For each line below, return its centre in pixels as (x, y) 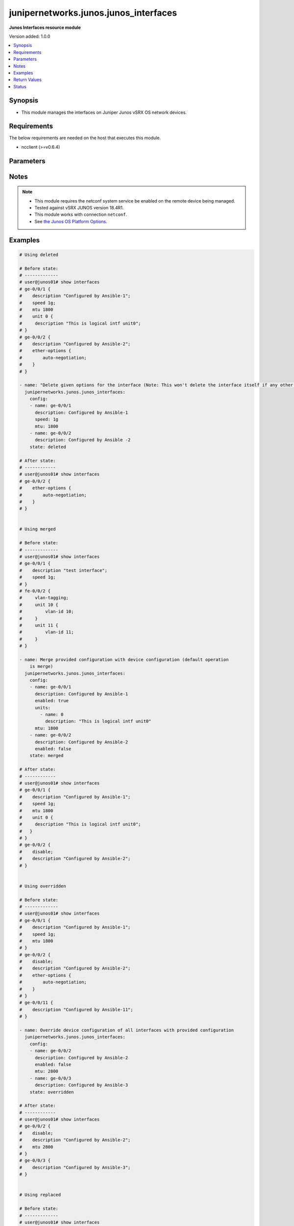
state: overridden (52, 1092)
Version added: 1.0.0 (30, 36)
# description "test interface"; (63, 570)
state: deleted (48, 447)
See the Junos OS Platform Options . (71, 221)
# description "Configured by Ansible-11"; (76, 1009)
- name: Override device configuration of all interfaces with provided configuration (127, 1030)
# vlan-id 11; (47, 632)
